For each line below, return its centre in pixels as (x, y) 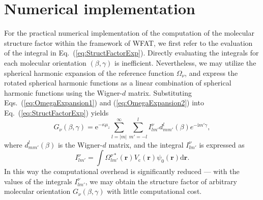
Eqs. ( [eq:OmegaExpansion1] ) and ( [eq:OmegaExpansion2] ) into (104, 103)
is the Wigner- (80, 144)
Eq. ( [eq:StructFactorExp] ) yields (56, 112)
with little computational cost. (154, 191)
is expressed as (222, 144)
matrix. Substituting (160, 92)
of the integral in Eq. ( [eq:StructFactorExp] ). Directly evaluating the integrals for (131, 53)
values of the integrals (38, 181)
